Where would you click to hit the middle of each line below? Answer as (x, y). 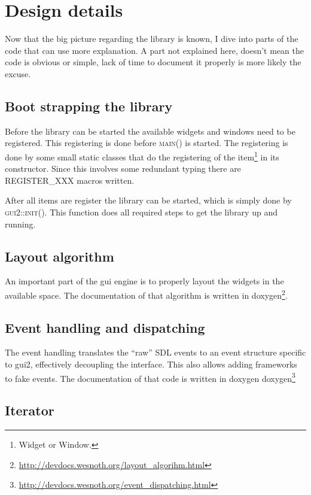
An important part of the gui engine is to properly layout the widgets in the (144, 281)
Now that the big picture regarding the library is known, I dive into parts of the (152, 39)
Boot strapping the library (89, 106)
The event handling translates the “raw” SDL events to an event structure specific (155, 352)
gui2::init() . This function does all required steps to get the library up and (141, 212)
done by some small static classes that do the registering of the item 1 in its (142, 156)
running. (20, 224)
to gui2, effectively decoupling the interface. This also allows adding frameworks (151, 364)
